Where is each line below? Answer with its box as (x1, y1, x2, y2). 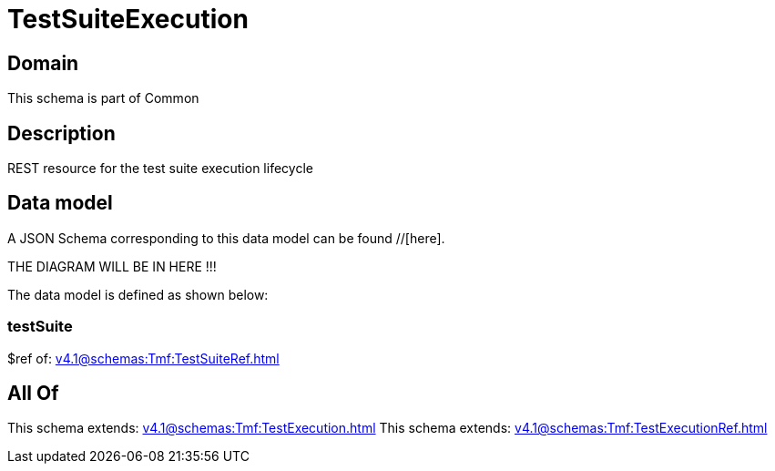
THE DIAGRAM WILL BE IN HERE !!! (7, 258, 217, 274)
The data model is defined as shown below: (7, 286, 269, 302)
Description (7, 121, 116, 145)
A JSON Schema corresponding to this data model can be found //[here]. (7, 230, 445, 246)
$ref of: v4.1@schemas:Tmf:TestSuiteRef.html (7, 350, 280, 366)
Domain (7, 51, 79, 75)
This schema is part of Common (7, 90, 199, 107)
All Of (7, 382, 59, 405)
